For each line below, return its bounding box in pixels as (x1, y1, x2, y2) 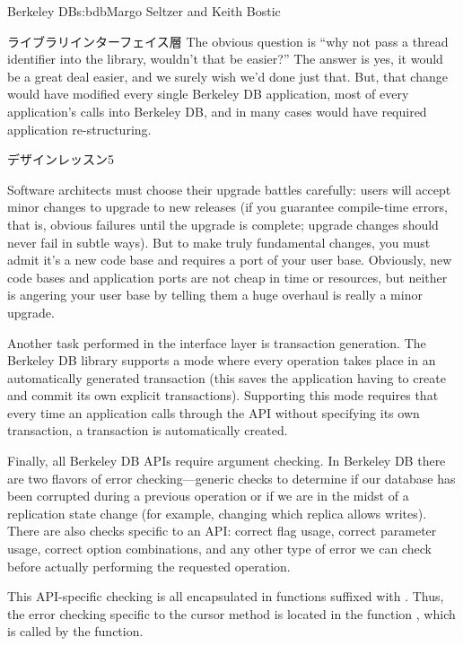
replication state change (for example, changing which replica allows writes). (7, 503, 427, 522)
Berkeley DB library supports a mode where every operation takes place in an (7, 351, 436, 370)
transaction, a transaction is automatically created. (7, 421, 288, 440)
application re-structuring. (7, 119, 152, 138)
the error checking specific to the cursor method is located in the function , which (7, 604, 456, 623)
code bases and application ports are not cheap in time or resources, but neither (7, 267, 448, 286)
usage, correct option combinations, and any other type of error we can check (7, 539, 432, 558)
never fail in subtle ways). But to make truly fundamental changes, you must (7, 232, 431, 251)
